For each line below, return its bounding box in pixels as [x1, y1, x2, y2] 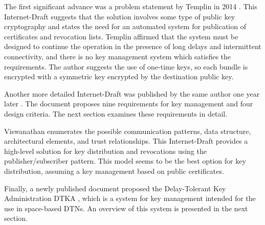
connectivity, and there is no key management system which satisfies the [4, 51, 231, 61]
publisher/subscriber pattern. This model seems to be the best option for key [4, 155, 246, 166]
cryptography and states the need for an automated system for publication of [4, 21, 246, 32]
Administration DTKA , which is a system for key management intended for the [4, 193, 256, 204]
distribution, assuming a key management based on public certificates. [4, 165, 224, 176]
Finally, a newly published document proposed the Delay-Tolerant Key [4, 183, 226, 193]
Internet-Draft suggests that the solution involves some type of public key [4, 11, 235, 21]
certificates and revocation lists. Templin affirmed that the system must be [4, 31, 238, 41]
